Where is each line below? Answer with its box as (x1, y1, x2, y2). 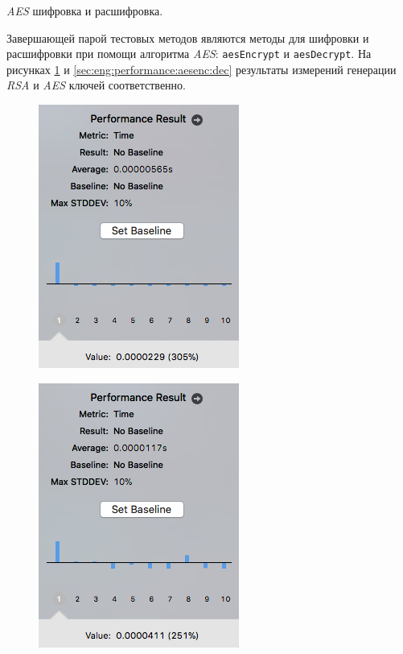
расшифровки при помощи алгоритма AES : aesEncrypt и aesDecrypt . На (6, 45, 372, 62)
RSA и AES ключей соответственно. (6, 77, 186, 93)
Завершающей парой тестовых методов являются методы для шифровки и (6, 29, 369, 46)
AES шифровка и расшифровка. (6, 2, 163, 19)
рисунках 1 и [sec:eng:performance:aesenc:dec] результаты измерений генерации (6, 60, 397, 77)
